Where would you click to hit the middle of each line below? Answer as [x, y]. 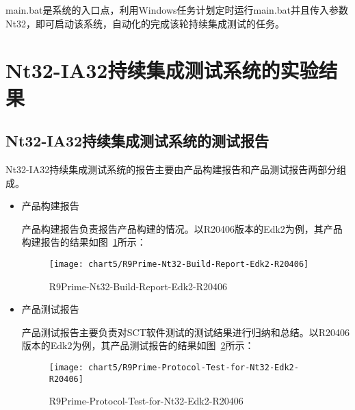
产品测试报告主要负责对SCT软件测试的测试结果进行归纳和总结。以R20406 [186, 332]
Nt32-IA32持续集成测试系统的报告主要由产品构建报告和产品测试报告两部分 [171, 169]
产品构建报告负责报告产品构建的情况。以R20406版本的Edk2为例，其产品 [182, 228]
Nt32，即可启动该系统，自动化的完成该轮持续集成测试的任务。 [145, 23]
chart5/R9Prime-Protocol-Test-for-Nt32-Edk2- [194, 367]
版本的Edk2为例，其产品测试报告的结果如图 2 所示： [138, 345]
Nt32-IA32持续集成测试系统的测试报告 [137, 141]
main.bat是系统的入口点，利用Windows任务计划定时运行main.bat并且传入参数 [177, 10]
